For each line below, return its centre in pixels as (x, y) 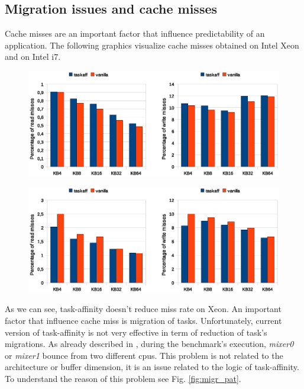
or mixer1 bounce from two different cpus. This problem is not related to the (144, 355)
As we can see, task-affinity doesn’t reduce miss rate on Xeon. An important (143, 309)
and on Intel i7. (33, 57)
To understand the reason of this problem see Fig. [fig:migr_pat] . (123, 378)
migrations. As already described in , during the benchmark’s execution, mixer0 (149, 344)
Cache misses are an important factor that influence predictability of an (135, 33)
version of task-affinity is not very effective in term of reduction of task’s (136, 332)
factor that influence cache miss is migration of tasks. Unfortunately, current (143, 321)
